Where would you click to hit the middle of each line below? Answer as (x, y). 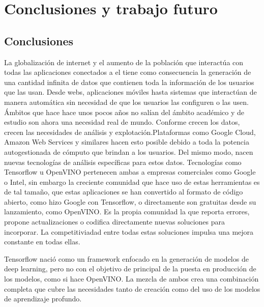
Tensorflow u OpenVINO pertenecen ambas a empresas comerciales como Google (130, 172)
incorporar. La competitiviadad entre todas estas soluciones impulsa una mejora (129, 231)
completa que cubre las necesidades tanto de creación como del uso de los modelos (132, 288)
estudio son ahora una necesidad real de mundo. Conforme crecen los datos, (122, 122)
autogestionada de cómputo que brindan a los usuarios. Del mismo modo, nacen (129, 151)
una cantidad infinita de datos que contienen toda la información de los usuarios (129, 82)
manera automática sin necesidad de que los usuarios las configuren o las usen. (126, 102)
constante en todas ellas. (42, 242)
